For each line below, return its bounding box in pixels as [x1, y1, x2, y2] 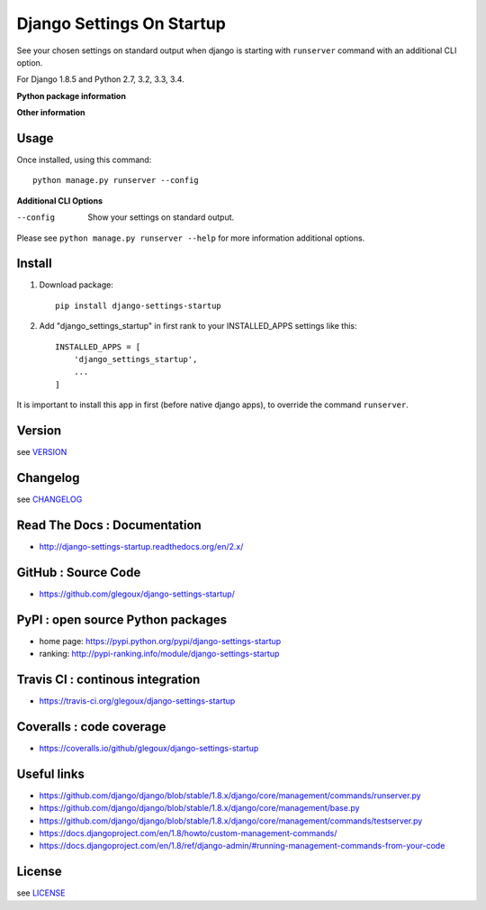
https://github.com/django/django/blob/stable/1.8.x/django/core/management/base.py [39, 803, 360, 814]
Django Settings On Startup [16, 14, 227, 33]
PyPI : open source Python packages [16, 612, 228, 627]
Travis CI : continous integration [16, 671, 201, 687]
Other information [16, 107, 85, 118]
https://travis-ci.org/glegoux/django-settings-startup [39, 696, 236, 706]
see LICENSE [16, 887, 66, 898]
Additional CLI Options [16, 195, 103, 206]
